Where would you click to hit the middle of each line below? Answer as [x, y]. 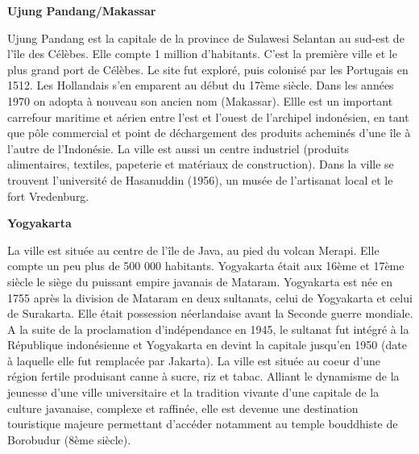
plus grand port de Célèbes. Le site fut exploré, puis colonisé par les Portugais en [208, 69]
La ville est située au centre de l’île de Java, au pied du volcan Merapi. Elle [193, 250]
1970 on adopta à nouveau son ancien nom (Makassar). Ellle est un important [200, 100]
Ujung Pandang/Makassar [82, 10]
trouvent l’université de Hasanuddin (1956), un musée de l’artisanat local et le [200, 179]
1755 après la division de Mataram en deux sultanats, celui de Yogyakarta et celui [210, 297]
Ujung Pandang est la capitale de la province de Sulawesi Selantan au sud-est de [206, 37]
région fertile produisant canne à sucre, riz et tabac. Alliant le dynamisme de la [203, 376]
